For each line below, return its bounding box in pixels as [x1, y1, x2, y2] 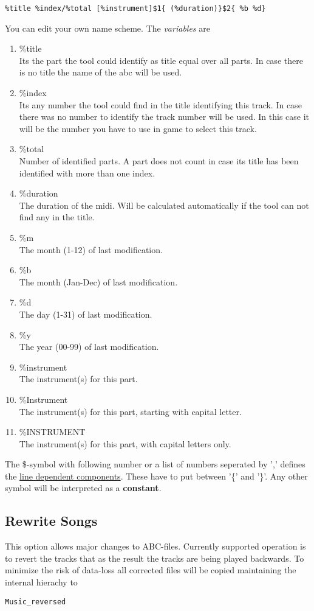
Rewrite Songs [5, 511, 98, 530]
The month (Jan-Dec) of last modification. [19, 275, 178, 288]
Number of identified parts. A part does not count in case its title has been [19, 155, 299, 167]
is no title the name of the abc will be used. [19, 66, 182, 79]
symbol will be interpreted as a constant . [5, 481, 162, 494]
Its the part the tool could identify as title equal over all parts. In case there [19, 54, 303, 66]
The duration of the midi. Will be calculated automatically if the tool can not [19, 198, 309, 211]
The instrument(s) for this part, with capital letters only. [19, 437, 231, 450]
